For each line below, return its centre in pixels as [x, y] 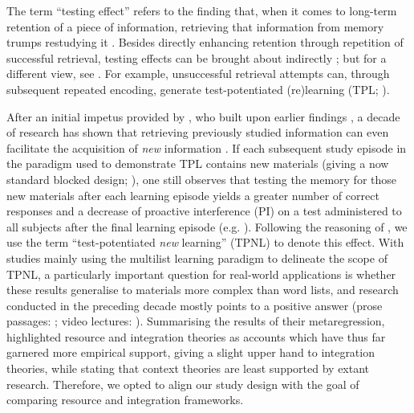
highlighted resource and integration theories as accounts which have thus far [196, 336]
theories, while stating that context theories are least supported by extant [188, 368]
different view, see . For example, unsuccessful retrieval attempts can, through [198, 74]
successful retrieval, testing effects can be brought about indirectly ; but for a [197, 57]
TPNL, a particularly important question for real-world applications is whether [201, 274]
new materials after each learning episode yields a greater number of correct [193, 195]
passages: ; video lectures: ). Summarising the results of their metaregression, [196, 321]
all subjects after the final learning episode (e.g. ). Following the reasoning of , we [207, 226]
